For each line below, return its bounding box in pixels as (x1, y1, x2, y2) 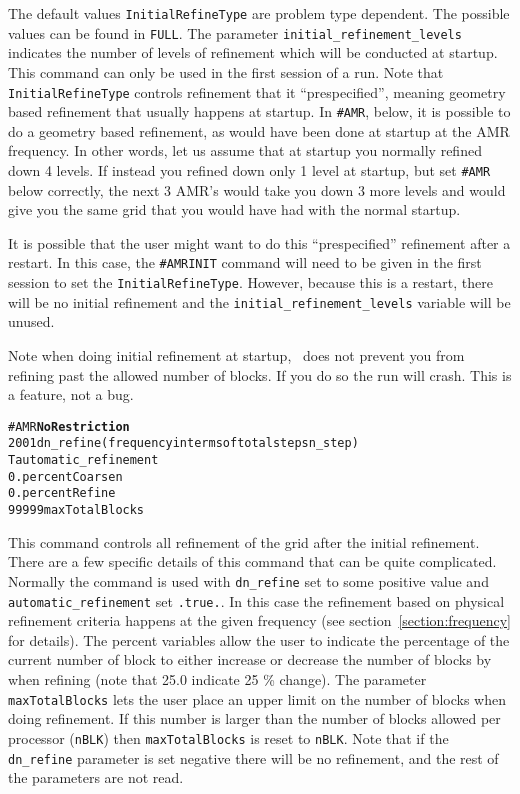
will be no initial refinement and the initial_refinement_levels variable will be (8, 291, 511, 312)
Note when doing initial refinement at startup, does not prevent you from (8, 345, 465, 365)
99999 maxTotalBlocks (8, 503, 145, 518)
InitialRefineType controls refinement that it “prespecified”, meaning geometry (8, 81, 506, 102)
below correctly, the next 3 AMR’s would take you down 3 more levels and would (8, 179, 506, 200)
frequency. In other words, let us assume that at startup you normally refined (8, 140, 482, 161)
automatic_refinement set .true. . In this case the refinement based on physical (8, 590, 505, 611)
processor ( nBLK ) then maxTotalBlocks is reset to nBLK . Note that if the (8, 727, 449, 748)
